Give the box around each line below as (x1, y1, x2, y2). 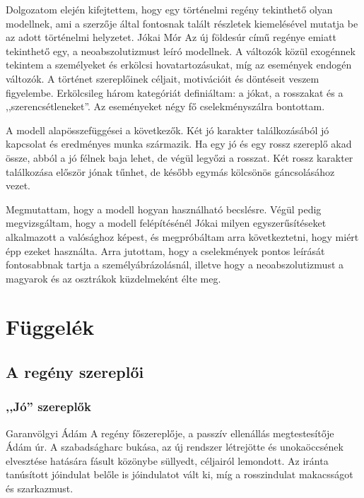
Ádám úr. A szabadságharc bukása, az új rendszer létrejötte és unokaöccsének (6, 439, 344, 454)
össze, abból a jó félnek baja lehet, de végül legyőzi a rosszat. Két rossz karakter (6, 150, 353, 165)
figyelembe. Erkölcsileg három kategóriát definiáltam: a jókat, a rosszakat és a (6, 85, 344, 100)
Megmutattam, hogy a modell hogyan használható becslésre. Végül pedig (6, 201, 322, 216)
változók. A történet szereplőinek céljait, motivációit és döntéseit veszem (6, 71, 319, 85)
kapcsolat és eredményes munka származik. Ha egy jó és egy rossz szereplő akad (6, 136, 352, 151)
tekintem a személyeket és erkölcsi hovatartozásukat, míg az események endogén (6, 57, 352, 72)
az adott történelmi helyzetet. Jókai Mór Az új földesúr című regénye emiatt (6, 30, 336, 45)
